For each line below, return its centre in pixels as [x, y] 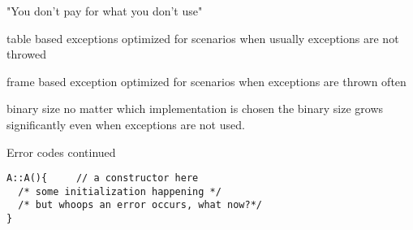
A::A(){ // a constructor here [103, 178]
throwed [27, 54]
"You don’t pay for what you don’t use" [105, 11]
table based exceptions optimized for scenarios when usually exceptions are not [203, 38]
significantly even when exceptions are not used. [126, 124]
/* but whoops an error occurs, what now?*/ [140, 205]
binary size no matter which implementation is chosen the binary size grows [195, 108]
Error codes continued [61, 152]
